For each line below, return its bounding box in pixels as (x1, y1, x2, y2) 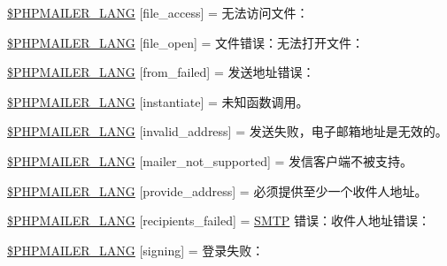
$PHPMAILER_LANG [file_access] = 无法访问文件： (7, 4, 309, 21)
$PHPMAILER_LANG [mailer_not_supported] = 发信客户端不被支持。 (7, 151, 413, 170)
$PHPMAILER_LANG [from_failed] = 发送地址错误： (7, 63, 315, 81)
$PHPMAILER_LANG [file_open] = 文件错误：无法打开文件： (7, 33, 365, 51)
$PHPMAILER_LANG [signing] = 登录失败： (7, 240, 265, 259)
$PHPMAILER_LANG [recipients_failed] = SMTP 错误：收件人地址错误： (7, 211, 431, 230)
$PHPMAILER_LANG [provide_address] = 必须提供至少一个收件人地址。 (7, 181, 428, 200)
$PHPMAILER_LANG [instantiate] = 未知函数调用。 (7, 92, 309, 110)
